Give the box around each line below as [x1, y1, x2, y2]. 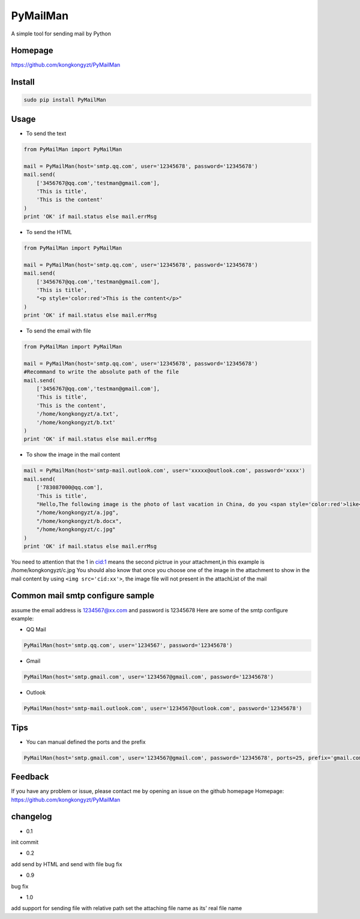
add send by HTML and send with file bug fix [11, 860, 122, 867]
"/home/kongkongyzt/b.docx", [36, 517, 122, 525]
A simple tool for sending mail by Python [11, 30, 111, 37]
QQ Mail [26, 626, 46, 633]
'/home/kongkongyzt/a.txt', [36, 411, 119, 417]
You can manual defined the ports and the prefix [26, 738, 146, 746]
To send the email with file [26, 327, 91, 334]
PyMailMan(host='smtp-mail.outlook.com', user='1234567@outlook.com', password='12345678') [23, 705, 302, 712]
